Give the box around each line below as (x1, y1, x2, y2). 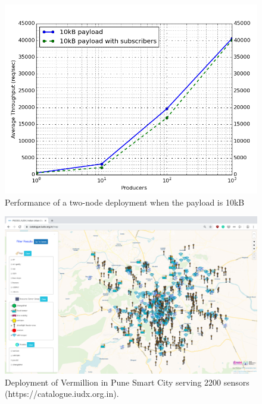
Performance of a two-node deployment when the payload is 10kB (5, 195, 245, 208)
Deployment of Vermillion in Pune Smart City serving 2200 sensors (5, 375, 249, 388)
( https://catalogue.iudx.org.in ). (5, 387, 119, 400)
